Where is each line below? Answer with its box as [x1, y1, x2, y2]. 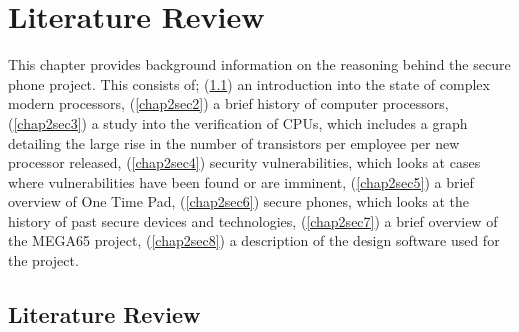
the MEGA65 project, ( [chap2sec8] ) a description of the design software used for [8, 230, 500, 251]
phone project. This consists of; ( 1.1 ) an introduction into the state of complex [8, 73, 490, 94]
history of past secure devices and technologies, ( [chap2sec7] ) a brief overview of [8, 210, 498, 231]
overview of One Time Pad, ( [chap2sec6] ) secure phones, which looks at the [8, 191, 469, 212]
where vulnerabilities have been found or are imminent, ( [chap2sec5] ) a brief [8, 171, 474, 192]
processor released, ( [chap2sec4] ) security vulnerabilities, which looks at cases [8, 152, 481, 173]
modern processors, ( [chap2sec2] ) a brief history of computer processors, [8, 93, 449, 114]
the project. [8, 250, 79, 271]
